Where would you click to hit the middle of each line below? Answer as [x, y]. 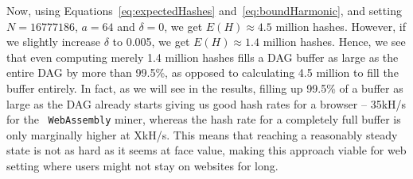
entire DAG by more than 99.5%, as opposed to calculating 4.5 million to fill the [203, 72]
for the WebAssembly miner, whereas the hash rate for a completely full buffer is [204, 119]
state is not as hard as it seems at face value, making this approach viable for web [206, 150]
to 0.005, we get [151, 42]
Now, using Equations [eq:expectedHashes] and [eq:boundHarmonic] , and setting [204, 10]
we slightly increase [54, 42]
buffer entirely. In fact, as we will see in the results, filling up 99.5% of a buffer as [205, 88]
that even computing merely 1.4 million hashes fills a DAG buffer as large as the [203, 57]
